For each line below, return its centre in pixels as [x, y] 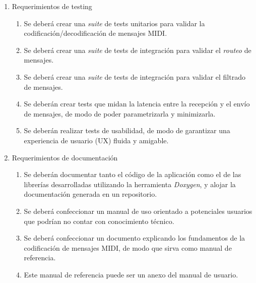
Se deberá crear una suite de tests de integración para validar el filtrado [135, 76]
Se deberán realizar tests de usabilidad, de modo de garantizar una [127, 130]
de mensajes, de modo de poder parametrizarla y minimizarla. [120, 113]
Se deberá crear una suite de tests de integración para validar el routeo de [138, 50]
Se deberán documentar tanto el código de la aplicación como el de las [133, 174]
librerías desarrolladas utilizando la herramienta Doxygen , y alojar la [130, 184]
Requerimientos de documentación [65, 157]
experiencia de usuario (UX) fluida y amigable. [96, 140]
